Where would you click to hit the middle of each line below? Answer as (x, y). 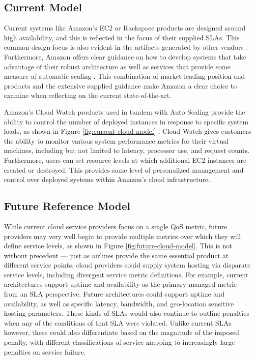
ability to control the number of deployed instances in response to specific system (126, 121)
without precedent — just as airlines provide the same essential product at (116, 255)
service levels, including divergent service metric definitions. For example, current (126, 274)
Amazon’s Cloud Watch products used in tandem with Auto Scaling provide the (125, 111)
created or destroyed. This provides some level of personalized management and (124, 169)
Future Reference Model (67, 206)
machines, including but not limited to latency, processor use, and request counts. (127, 150)
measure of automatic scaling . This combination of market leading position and (125, 76)
